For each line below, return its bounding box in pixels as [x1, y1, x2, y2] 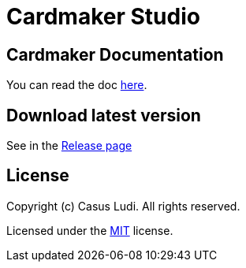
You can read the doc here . [6, 78, 147, 92]
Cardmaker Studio [6, 3, 200, 30]
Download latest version [6, 105, 201, 125]
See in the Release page [6, 139, 132, 153]
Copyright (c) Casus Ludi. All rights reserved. [6, 199, 240, 213]
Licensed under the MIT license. [6, 223, 173, 237]
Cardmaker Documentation [6, 44, 224, 65]
